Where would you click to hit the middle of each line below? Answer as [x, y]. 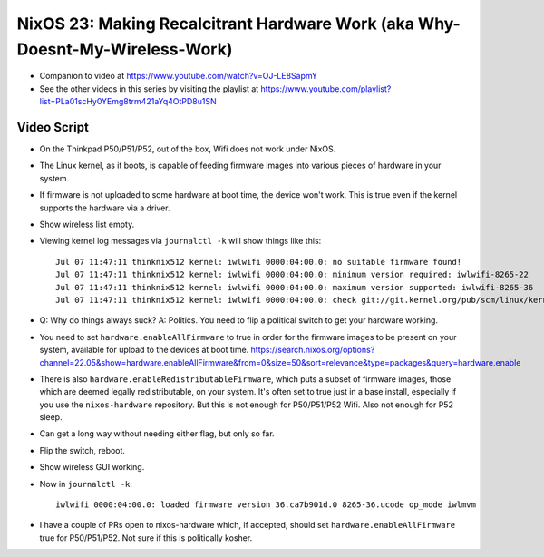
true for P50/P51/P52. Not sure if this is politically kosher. [146, 537]
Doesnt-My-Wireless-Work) [125, 49]
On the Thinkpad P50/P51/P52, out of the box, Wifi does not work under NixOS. [188, 149]
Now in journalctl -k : [86, 484]
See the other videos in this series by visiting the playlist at [149, 88]
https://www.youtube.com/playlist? [326, 88]
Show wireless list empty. [87, 224]
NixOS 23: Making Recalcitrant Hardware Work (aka [215, 24]
